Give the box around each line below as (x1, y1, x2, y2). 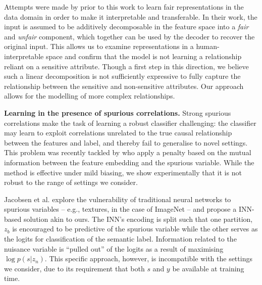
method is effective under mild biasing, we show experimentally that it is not (4, 167, 242, 177)
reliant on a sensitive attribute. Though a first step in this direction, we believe (4, 61, 249, 71)
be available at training (172, 263, 244, 273)
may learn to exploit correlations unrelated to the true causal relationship (4, 127, 232, 138)
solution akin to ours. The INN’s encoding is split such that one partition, (23, 213, 253, 224)
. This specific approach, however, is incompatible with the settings (44, 253, 252, 264)
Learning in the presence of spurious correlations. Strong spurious (4, 107, 231, 118)
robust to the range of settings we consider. (4, 177, 138, 187)
